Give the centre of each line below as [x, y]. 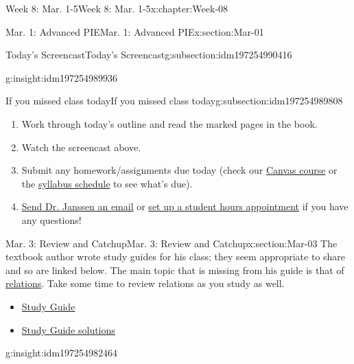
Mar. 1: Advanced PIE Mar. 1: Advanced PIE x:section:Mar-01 [135, 31]
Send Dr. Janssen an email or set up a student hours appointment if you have [185, 206]
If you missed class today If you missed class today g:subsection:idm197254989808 [174, 101]
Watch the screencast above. [81, 147]
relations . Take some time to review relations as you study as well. [145, 283]
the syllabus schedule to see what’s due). [107, 183]
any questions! [51, 219]
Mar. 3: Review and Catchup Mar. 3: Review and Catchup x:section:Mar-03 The [172, 243]
